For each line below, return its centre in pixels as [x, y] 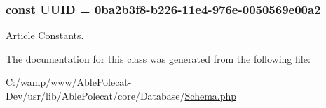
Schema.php [211, 95]
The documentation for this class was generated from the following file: [158, 58]
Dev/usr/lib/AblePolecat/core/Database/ [95, 95]
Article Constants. [45, 35]
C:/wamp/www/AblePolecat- [69, 82]
